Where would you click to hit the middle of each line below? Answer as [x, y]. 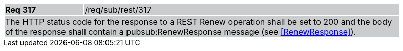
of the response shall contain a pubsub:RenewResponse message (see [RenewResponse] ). [181, 32]
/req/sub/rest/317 [118, 10]
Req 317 [21, 10]
